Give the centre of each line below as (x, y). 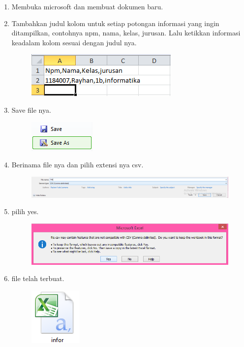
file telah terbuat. (38, 278)
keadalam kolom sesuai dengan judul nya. (74, 42)
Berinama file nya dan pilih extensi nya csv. (77, 165)
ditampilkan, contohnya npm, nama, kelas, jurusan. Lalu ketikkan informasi (126, 33)
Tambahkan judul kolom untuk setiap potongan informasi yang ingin (115, 23)
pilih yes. (25, 211)
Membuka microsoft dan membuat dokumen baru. (87, 6)
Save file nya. (31, 110)
